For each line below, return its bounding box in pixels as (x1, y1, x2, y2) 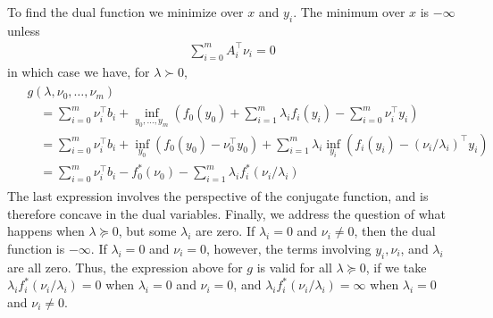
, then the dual (354, 222, 436, 240)
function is (7, 238, 65, 257)
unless (7, 21, 40, 39)
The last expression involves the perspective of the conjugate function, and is (7, 187, 429, 205)
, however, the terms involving (206, 238, 372, 257)
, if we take (365, 257, 427, 276)
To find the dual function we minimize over (7, 3, 244, 21)
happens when (7, 222, 85, 240)
